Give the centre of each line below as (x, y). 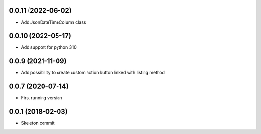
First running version (42, 98)
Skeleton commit (38, 123)
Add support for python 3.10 (49, 47)
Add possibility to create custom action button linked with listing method (93, 73)
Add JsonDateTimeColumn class (53, 22)
